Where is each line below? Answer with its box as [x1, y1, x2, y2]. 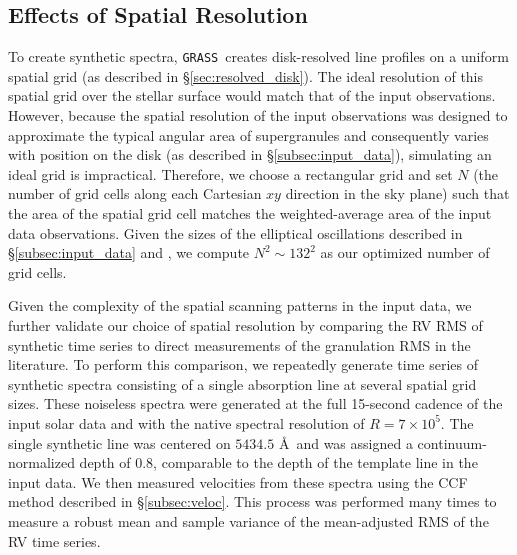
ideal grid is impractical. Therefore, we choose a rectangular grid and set [8, 163, 453, 184]
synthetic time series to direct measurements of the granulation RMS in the [8, 334, 471, 355]
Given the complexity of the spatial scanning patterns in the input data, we [8, 295, 472, 316]
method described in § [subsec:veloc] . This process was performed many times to [8, 491, 497, 512]
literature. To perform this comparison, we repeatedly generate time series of [8, 354, 478, 375]
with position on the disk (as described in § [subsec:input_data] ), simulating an [8, 144, 492, 165]
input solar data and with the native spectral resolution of [8, 412, 365, 433]
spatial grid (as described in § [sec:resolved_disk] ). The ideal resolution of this [8, 65, 484, 86]
